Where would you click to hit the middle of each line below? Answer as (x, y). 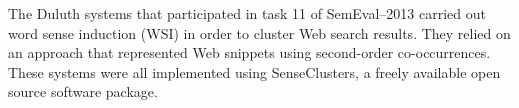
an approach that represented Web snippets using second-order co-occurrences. (249, 52)
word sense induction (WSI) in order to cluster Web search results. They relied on (259, 32)
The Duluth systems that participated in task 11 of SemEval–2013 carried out (247, 13)
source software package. (83, 91)
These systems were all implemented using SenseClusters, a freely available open (254, 71)
